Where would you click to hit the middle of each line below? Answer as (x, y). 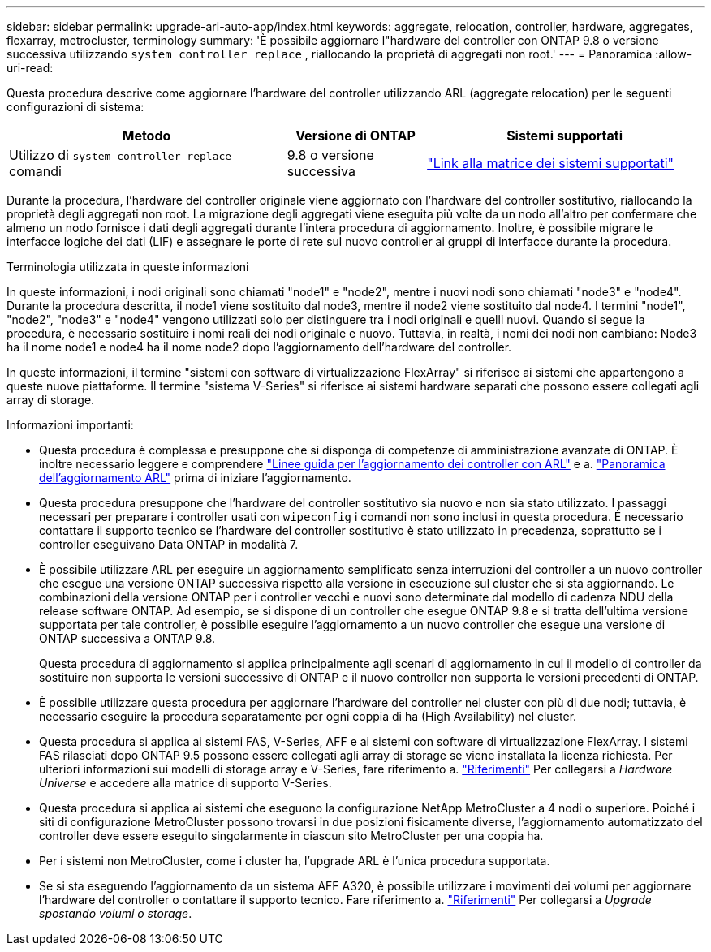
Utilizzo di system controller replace (121, 155)
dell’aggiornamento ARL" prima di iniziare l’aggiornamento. (195, 478)
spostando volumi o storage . (116, 913)
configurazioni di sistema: (75, 107)
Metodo (147, 136)
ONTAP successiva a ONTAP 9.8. (127, 638)
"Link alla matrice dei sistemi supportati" (551, 163)
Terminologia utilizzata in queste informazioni (128, 267)
